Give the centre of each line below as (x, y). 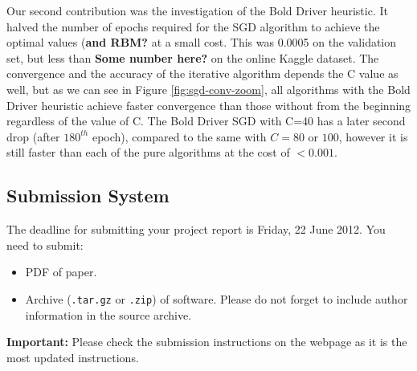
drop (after (33, 136)
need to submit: (45, 245)
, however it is (373, 136)
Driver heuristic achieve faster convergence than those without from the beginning (209, 105)
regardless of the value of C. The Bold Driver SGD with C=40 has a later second (206, 121)
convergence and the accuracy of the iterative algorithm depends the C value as (202, 73)
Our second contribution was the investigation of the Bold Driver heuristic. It (197, 10)
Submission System (88, 196)
